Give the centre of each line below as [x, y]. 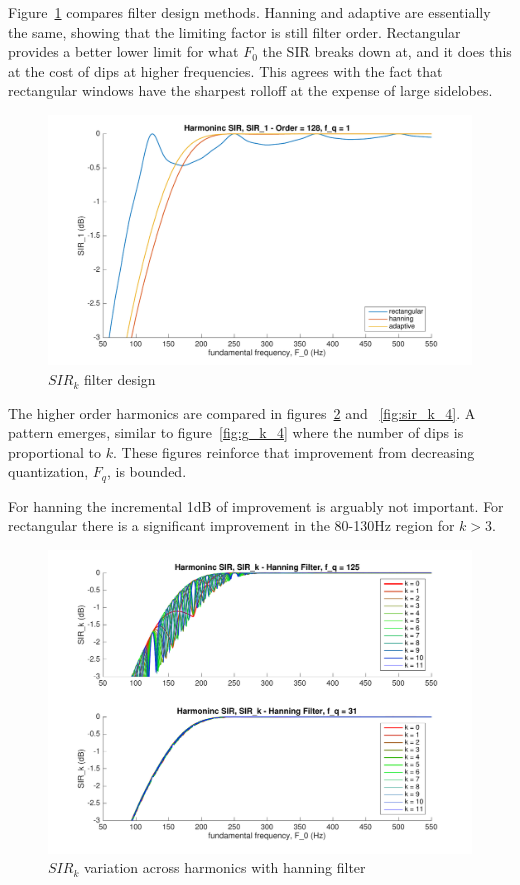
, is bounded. [146, 471]
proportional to [55, 451]
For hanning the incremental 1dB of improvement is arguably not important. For [256, 505]
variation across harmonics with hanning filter [224, 867]
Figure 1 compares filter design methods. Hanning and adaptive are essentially [249, 12]
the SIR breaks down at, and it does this [387, 51]
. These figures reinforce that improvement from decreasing [294, 451]
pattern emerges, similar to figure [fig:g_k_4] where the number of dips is [236, 432]
